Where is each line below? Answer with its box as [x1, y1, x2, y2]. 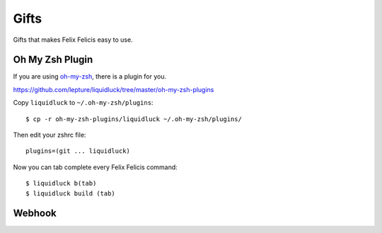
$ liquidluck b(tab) [25, 179, 97, 188]
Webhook [13, 208, 57, 220]
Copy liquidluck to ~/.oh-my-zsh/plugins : [13, 98, 154, 107]
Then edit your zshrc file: [13, 131, 86, 140]
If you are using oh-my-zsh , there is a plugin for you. [13, 72, 167, 81]
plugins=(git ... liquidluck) [25, 147, 131, 155]
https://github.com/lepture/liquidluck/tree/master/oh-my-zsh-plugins [13, 85, 214, 93]
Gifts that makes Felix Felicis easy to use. [13, 35, 134, 44]
